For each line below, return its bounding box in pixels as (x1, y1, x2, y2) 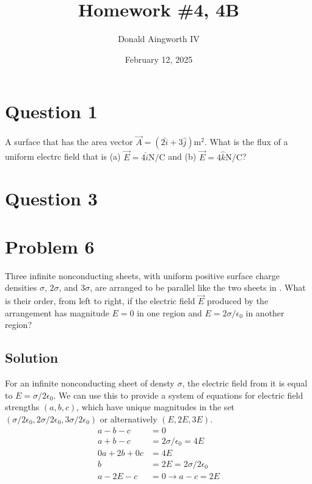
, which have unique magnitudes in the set (76, 400, 235, 413)
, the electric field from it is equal (182, 377, 308, 390)
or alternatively (100, 412, 158, 425)
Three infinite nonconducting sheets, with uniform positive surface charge (5, 269, 280, 282)
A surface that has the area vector (5, 135, 133, 148)
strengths (5, 400, 40, 413)
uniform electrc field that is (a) (5, 150, 121, 163)
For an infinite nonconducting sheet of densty (5, 377, 175, 390)
